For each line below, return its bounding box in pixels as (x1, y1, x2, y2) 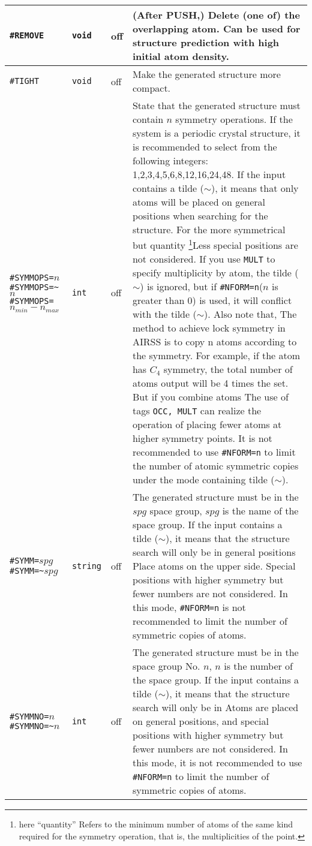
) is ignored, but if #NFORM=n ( (140, 279, 263, 294)
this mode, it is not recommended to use (132, 755, 302, 770)
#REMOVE (10, 31, 44, 40)
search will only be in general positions (132, 545, 296, 559)
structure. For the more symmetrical (132, 222, 286, 236)
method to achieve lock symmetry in (132, 321, 286, 335)
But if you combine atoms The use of (132, 390, 289, 404)
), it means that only (211, 181, 299, 195)
